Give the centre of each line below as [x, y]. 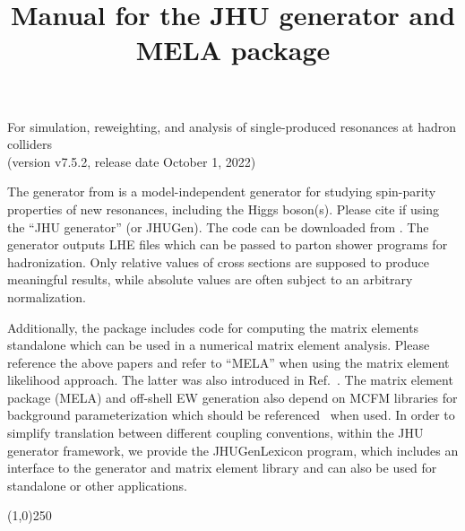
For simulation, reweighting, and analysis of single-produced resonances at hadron [232, 126]
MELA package [233, 50]
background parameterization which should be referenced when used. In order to [231, 415]
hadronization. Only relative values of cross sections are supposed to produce [218, 261]
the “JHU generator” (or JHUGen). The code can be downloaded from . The [218, 226]
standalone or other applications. [97, 485]
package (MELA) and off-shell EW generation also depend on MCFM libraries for [232, 397]
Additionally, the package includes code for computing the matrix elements [213, 327]
